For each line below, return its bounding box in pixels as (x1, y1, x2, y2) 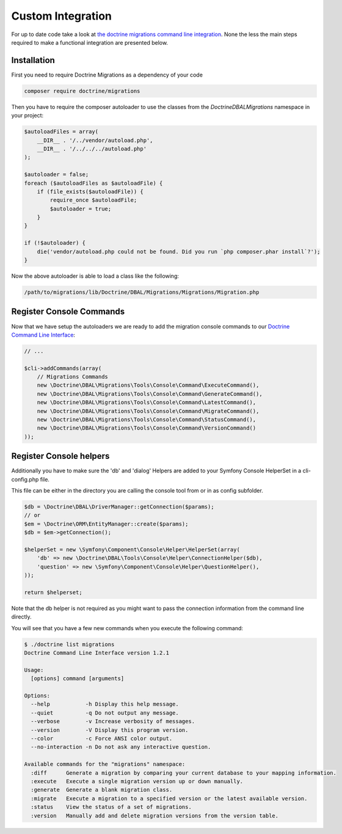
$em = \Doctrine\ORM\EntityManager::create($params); (24, 520, 189, 527)
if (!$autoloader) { (24, 239, 85, 247)
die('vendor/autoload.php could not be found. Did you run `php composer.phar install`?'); (37, 248, 321, 255)
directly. (11, 613, 32, 620)
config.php (11, 475, 39, 483)
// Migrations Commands (37, 373, 108, 381)
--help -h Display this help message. (31, 701, 180, 708)
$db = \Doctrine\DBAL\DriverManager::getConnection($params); (24, 504, 214, 510)
